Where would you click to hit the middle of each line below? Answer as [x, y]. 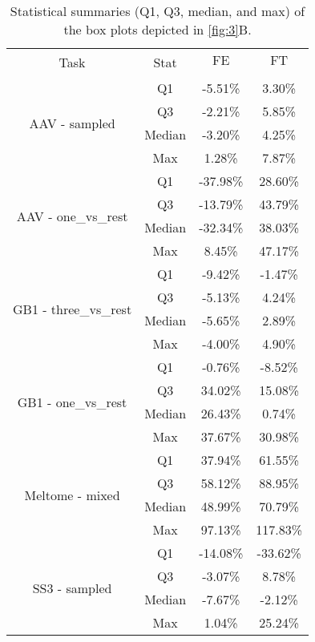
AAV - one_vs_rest [72, 216]
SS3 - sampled [72, 587]
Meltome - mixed [72, 495]
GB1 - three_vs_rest [73, 309]
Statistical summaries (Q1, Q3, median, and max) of [157, 11]
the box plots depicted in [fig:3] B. [157, 29]
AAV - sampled [72, 123]
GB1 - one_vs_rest [72, 402]
